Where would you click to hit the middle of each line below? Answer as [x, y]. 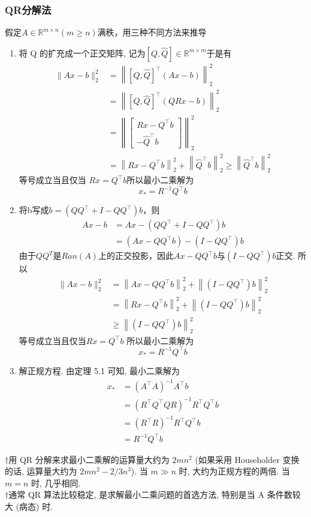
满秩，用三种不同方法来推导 [152, 32]
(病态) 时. [34, 506]
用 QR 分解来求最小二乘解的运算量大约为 [89, 459]
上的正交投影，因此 [136, 255]
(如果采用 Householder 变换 [247, 459]
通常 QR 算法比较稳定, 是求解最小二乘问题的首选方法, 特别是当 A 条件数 [150, 494]
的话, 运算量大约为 [41, 471]
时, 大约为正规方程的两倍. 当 [234, 471]
